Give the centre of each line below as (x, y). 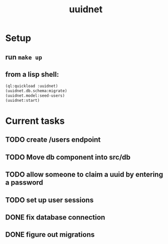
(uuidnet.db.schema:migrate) (36, 91)
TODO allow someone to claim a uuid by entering (84, 175)
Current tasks (35, 121)
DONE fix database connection (55, 218)
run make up (24, 57)
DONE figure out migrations (50, 235)
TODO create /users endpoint (53, 140)
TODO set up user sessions (50, 200)
